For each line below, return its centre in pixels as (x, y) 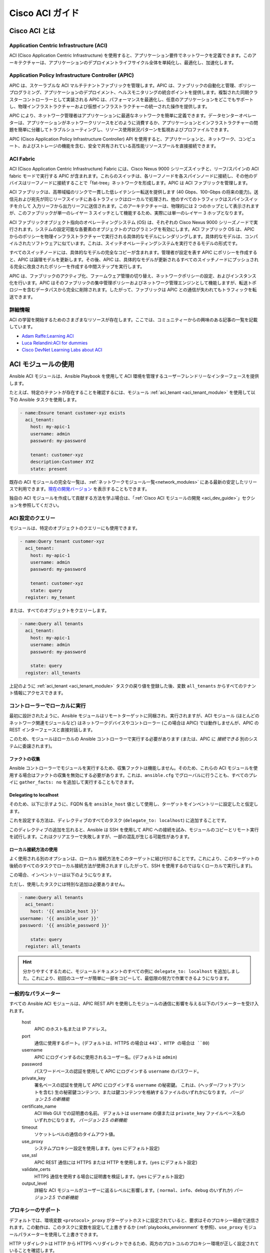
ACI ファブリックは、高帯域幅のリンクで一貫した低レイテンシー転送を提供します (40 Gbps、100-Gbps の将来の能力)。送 (134, 192)
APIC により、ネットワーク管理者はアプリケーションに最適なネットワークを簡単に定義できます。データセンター (124, 116)
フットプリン (232, 1085)
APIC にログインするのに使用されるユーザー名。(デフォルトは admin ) (106, 1057)
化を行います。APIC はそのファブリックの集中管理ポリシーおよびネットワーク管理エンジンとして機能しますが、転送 (128, 283)
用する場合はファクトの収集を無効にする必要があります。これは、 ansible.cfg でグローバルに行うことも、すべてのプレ (133, 775)
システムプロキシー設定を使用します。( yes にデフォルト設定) (97, 1148)
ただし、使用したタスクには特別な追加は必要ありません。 (68, 884)
